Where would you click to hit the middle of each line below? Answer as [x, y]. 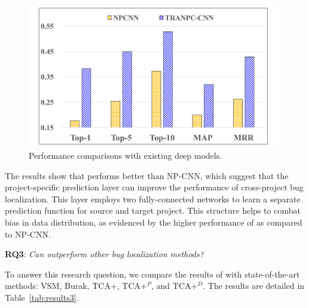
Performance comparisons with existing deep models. [126, 155]
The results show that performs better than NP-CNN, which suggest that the [147, 175]
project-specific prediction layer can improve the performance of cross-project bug [154, 187]
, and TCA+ [175, 286]
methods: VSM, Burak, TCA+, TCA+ [76, 286]
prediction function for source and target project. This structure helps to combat [153, 210]
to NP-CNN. [28, 234]
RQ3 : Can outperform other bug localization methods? [104, 254]
